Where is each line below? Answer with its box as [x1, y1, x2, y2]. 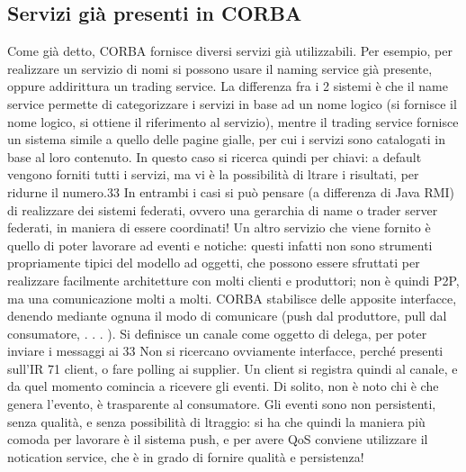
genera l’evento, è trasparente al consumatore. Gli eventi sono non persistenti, [7, 395, 436, 413]
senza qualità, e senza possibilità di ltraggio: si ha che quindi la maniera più [7, 412, 426, 431]
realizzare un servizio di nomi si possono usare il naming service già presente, [7, 59, 433, 77]
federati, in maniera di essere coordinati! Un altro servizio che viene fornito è [7, 218, 431, 237]
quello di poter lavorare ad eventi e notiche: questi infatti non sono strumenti [7, 235, 433, 254]
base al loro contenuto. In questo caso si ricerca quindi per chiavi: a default [7, 147, 422, 166]
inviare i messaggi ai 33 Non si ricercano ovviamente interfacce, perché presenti [7, 341, 444, 360]
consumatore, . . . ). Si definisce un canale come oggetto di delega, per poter [7, 323, 427, 342]
